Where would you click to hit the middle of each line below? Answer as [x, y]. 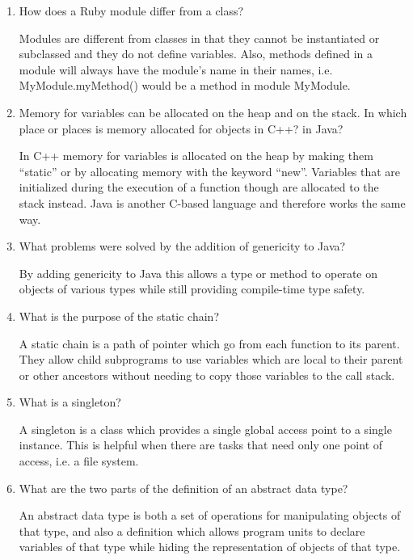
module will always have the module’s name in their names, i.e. [176, 69]
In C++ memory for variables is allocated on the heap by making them [196, 156]
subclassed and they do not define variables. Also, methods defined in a [196, 54]
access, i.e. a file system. [79, 461]
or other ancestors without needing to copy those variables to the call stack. [207, 375]
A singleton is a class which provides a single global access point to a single [205, 429]
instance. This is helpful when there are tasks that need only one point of [201, 445]
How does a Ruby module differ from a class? [131, 11]
